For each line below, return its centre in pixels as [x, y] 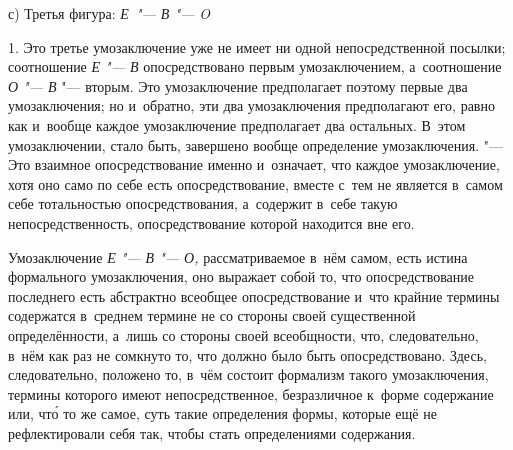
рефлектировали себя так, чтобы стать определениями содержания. [212, 432]
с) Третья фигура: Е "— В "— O [109, 13]
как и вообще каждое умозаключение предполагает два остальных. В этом [237, 124]
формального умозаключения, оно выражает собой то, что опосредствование [241, 276]
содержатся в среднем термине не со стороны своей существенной [212, 315]
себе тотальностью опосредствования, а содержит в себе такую [203, 203]
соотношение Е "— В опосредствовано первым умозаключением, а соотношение [255, 66]
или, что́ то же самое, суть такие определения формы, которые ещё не [222, 413]
